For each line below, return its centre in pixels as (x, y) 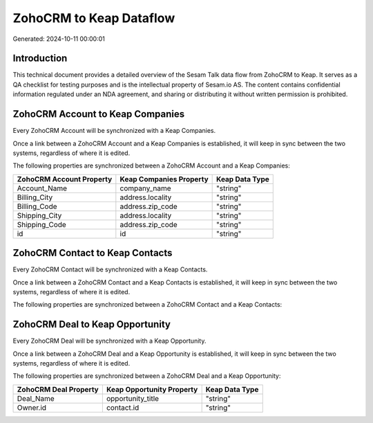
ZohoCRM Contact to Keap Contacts (93, 253)
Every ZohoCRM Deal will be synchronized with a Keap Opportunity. (109, 341)
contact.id (123, 407)
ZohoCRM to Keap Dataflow (94, 18)
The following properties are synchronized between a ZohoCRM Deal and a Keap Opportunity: (147, 376)
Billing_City (35, 197)
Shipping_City (39, 215)
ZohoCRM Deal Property (58, 389)
